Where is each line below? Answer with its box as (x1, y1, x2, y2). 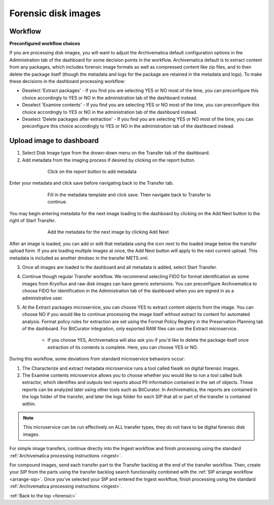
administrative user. (22, 295, 63, 301)
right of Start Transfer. (9, 218, 56, 223)
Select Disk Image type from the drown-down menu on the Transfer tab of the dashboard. (22, 150, 210, 156)
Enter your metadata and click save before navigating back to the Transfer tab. (9, 180, 174, 186)
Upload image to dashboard (9, 136, 99, 145)
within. (22, 401, 37, 407)
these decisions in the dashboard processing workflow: (9, 78, 125, 84)
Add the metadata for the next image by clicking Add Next (47, 229, 169, 235)
